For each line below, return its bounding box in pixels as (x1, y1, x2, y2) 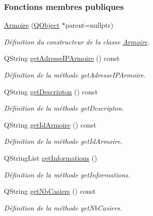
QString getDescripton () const (4, 86, 98, 96)
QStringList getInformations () (4, 152, 97, 163)
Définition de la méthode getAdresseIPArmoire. (4, 70, 146, 80)
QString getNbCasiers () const (4, 186, 96, 196)
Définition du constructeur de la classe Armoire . (4, 36, 150, 46)
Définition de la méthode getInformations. (4, 169, 130, 179)
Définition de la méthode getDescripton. (4, 103, 124, 113)
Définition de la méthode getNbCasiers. (4, 202, 122, 213)
